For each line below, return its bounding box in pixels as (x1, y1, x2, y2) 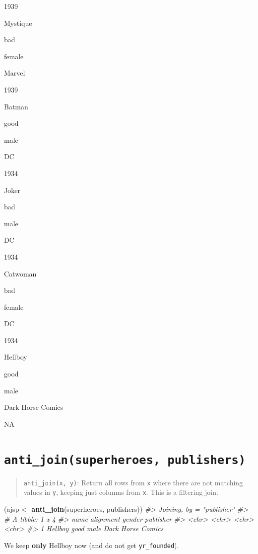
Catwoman (4, 268, 37, 278)
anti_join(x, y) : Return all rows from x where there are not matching (23, 477, 243, 487)
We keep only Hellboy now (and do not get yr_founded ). (4, 540, 179, 550)
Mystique (4, 17, 32, 28)
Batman (4, 101, 28, 111)
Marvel (4, 68, 25, 78)
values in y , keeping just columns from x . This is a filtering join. (23, 487, 218, 497)
